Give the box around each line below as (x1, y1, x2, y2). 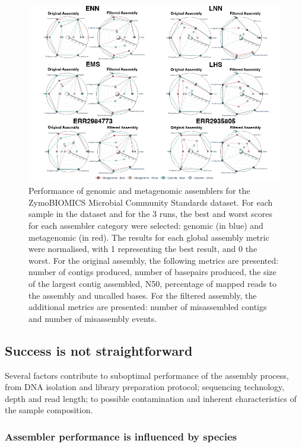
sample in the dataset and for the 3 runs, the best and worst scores (28, 207, 272, 220)
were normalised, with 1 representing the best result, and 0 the (28, 242, 258, 255)
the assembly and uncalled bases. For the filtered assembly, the (28, 289, 257, 301)
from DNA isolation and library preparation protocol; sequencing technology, (5, 381, 285, 393)
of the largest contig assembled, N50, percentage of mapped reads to (28, 277, 277, 289)
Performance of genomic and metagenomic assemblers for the (28, 184, 250, 197)
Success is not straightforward (5, 341, 193, 359)
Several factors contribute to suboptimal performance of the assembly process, (5, 369, 289, 381)
